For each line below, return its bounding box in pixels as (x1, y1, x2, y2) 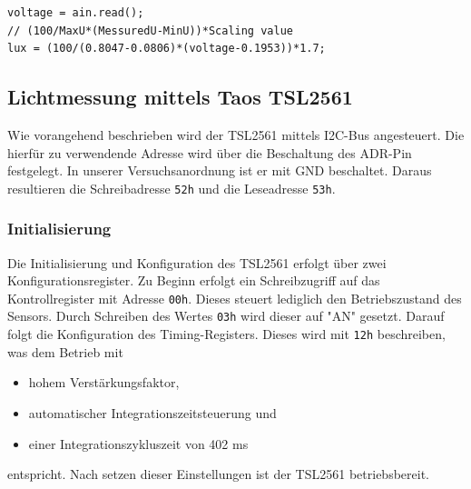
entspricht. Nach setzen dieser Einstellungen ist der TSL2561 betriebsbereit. (7, 464, 429, 484)
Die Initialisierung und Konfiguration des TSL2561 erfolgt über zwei (7, 253, 387, 272)
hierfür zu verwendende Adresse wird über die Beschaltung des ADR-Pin (7, 143, 412, 162)
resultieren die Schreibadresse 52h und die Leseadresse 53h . (7, 178, 336, 197)
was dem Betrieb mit (7, 342, 123, 361)
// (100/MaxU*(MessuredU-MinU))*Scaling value (7, 24, 293, 37)
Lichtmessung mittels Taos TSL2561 (7, 83, 353, 111)
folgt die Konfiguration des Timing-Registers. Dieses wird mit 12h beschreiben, (7, 324, 446, 344)
